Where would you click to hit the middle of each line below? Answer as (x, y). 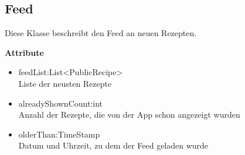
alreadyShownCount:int (60, 103)
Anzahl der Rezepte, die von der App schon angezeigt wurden (129, 115)
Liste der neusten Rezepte (65, 83)
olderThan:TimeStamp (59, 134)
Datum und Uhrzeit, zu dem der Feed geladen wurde (113, 145)
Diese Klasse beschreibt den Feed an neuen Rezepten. (101, 33)
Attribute (24, 52)
